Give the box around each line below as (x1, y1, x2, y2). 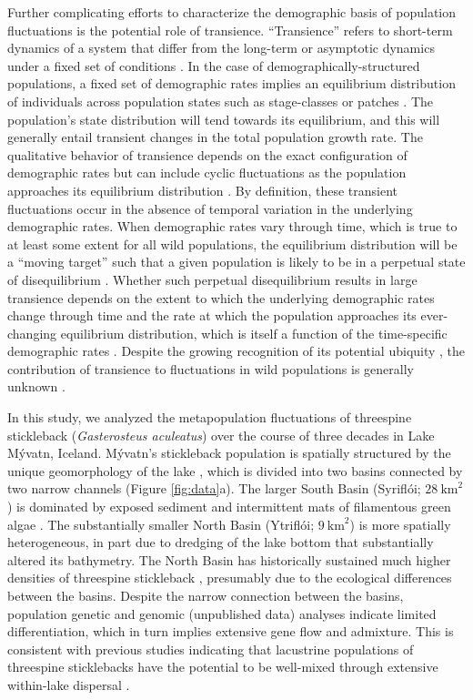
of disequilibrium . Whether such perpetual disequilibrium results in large (7, 269, 418, 289)
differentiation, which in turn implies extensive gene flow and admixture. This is (7, 622, 454, 641)
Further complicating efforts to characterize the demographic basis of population (7, 3, 457, 21)
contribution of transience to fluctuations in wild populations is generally (7, 359, 414, 378)
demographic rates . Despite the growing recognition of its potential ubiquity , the (7, 341, 466, 360)
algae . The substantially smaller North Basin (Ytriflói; (7, 514, 315, 533)
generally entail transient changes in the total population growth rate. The (7, 127, 423, 147)
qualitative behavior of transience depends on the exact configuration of (7, 145, 408, 164)
